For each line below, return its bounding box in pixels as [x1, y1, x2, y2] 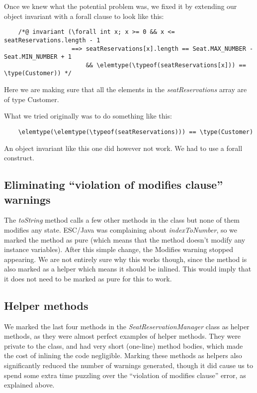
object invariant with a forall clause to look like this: [4, 10, 164, 21]
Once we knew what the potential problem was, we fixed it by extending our [4, 1, 237, 11]
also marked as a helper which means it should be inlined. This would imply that [4, 263, 252, 274]
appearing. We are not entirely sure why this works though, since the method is [4, 254, 247, 264]
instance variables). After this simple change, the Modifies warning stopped [4, 244, 234, 255]
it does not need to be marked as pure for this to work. [4, 273, 172, 283]
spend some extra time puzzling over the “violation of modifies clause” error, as [4, 370, 246, 380]
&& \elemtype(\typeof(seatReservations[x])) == [86, 61, 246, 69]
